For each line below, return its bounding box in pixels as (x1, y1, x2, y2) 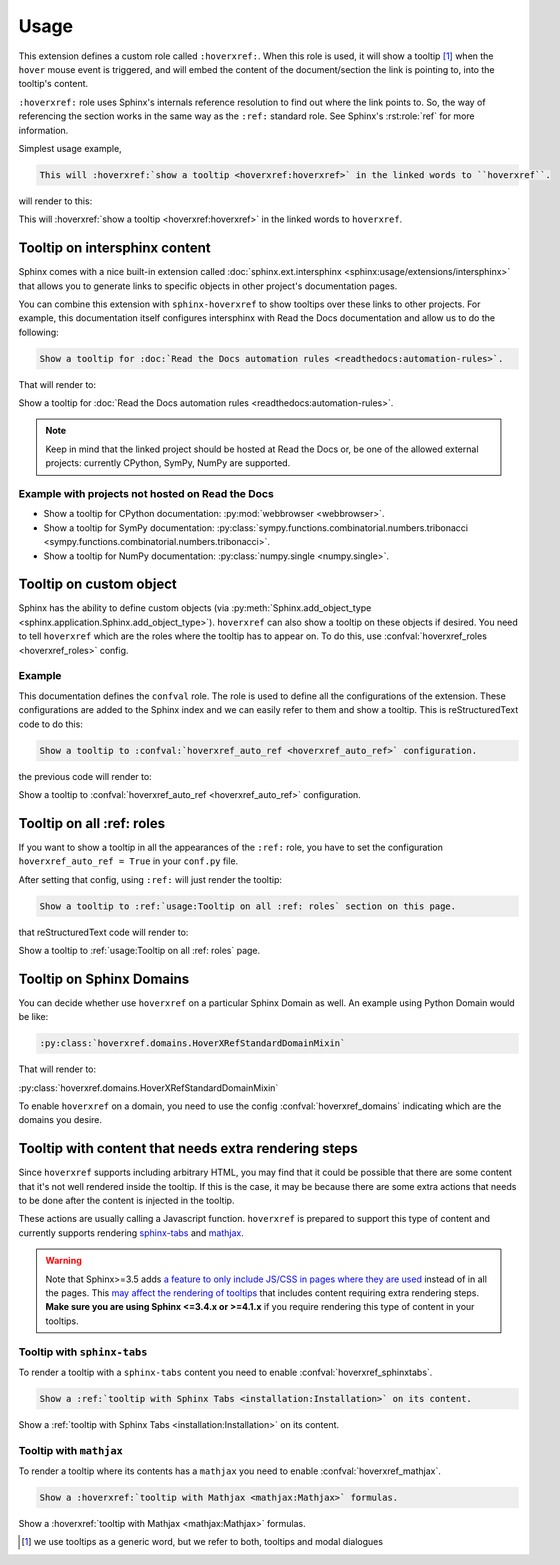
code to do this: (18, 718, 84, 730)
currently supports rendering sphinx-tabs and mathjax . (18, 1226, 245, 1239)
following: (18, 326, 59, 338)
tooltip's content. (18, 78, 89, 90)
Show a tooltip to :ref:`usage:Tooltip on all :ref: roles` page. (18, 944, 261, 956)
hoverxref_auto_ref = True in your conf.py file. (18, 855, 239, 867)
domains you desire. (18, 1114, 103, 1126)
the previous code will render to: (18, 770, 152, 782)
